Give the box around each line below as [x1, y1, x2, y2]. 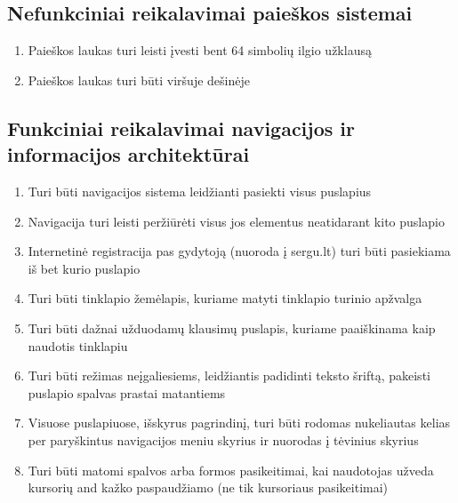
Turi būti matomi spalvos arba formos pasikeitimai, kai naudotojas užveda [28, 460, 434, 479]
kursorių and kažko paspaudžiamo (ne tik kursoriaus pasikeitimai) [28, 478, 389, 497]
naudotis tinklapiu [28, 336, 128, 355]
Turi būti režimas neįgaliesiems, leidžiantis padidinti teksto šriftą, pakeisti [28, 366, 430, 385]
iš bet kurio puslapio [28, 259, 141, 277]
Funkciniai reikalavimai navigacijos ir [7, 114, 355, 141]
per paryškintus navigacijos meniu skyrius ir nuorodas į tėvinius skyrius [28, 430, 419, 449]
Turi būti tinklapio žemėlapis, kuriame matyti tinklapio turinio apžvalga [28, 289, 422, 307]
